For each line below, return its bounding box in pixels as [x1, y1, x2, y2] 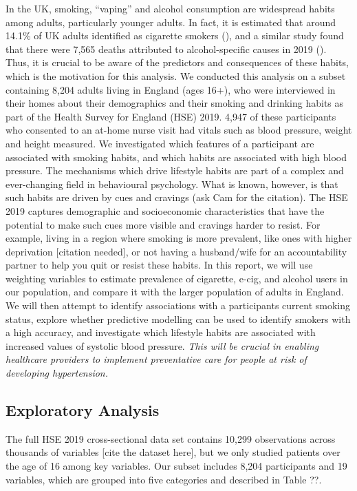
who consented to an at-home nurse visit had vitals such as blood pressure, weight [6, 123, 352, 137]
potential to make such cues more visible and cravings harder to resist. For [6, 217, 321, 231]
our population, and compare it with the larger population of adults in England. [6, 284, 344, 299]
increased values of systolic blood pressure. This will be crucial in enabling [6, 338, 319, 353]
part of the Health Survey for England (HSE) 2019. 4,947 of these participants [6, 109, 336, 123]
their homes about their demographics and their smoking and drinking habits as [6, 96, 344, 110]
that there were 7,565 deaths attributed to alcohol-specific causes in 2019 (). [6, 41, 327, 56]
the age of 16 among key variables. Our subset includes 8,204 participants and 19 [6, 459, 347, 473]
